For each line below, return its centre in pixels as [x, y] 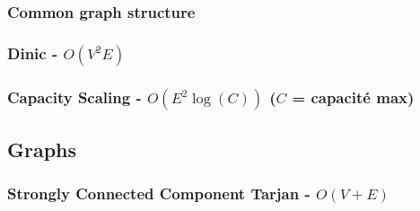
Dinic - [33, 53]
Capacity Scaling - [74, 97]
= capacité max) [353, 97]
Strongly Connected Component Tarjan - [159, 193]
